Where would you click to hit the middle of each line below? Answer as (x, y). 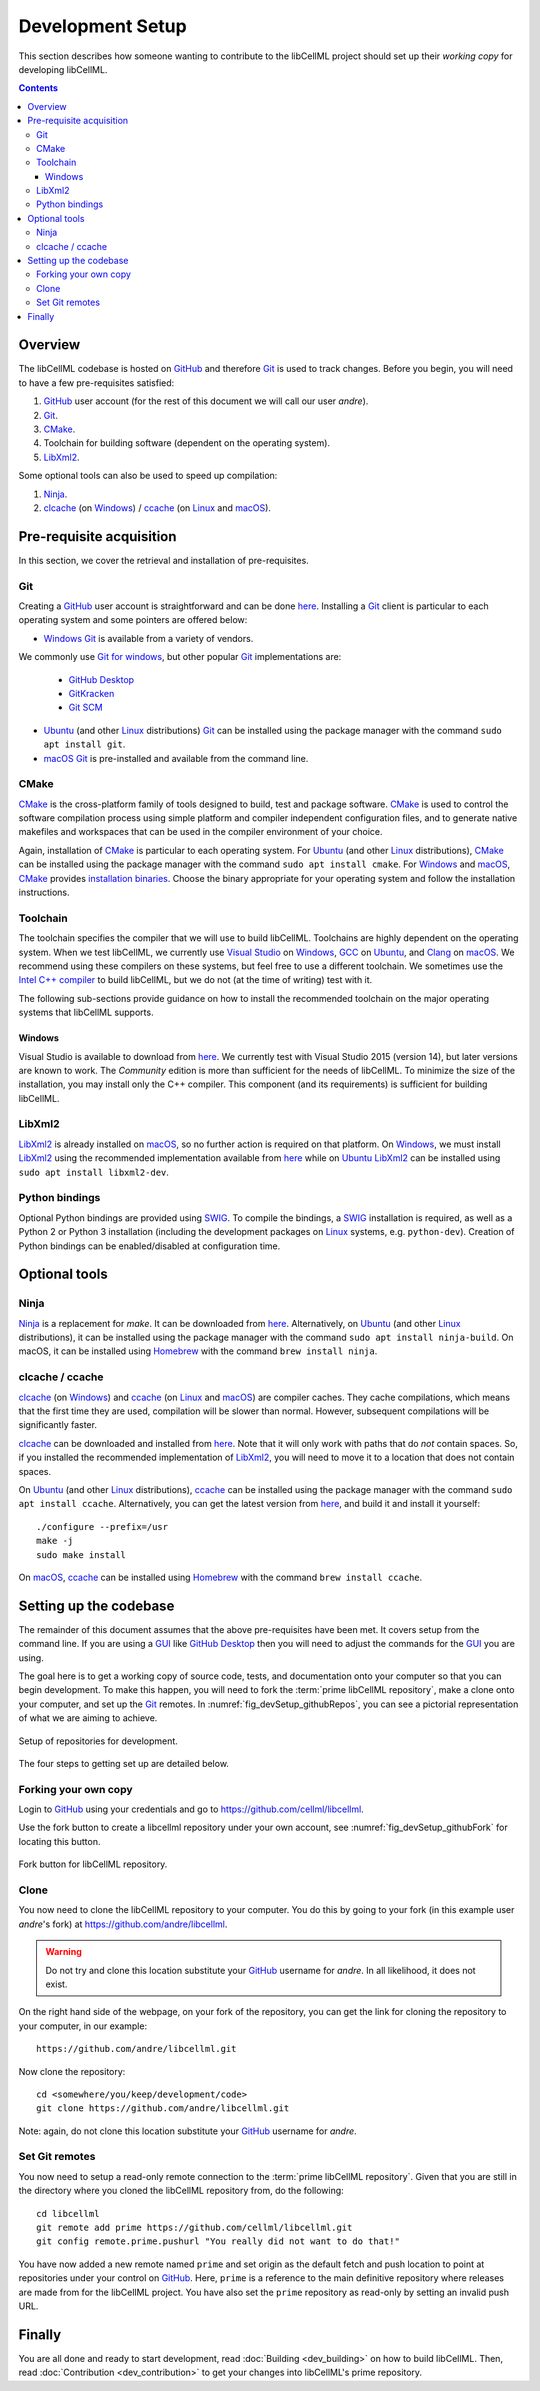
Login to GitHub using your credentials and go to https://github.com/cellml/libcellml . (191, 1809)
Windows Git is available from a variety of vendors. (148, 638)
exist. (56, 1984)
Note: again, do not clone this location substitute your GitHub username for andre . (187, 2131)
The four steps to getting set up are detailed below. (124, 1763)
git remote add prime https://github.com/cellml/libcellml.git (194, 2228)
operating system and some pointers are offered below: (133, 620)
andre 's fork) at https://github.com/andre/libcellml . (123, 1924)
